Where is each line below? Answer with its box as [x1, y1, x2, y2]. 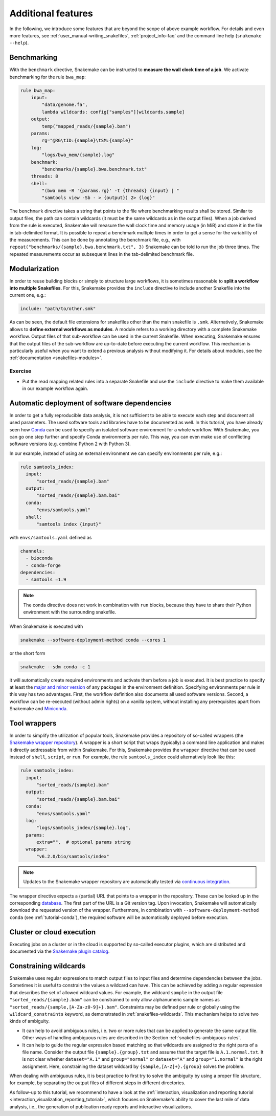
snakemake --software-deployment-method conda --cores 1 [20, 637, 166, 643]
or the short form [9, 650, 45, 656]
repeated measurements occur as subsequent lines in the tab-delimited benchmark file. [9, 251, 194, 257]
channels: [20, 548, 45, 554]
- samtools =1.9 [26, 577, 66, 583]
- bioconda [26, 555, 53, 561]
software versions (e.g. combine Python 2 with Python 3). [9, 441, 131, 447]
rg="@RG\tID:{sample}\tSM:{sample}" [41, 138, 134, 143]
